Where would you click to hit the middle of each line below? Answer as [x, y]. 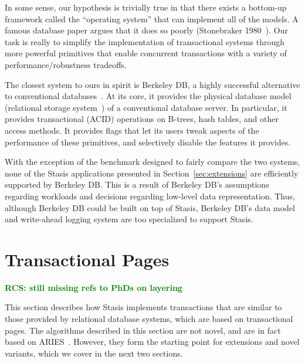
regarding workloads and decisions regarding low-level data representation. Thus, [150, 196]
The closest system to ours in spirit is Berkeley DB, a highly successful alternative [152, 84]
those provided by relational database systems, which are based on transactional [149, 318]
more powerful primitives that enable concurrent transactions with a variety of [146, 53]
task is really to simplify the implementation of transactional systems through [145, 41]
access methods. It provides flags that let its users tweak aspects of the [132, 130]
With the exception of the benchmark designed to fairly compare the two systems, [152, 162]
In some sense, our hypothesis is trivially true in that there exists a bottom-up [146, 7]
